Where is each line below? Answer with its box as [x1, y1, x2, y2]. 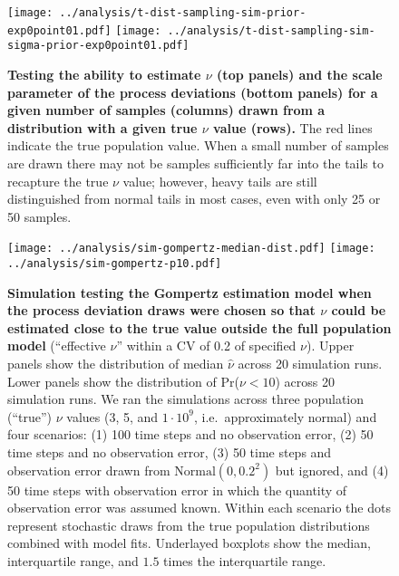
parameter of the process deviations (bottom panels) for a [7, 82, 378, 101]
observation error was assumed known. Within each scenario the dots [7, 498, 391, 517]
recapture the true [7, 171, 109, 190]
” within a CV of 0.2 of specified [116, 336, 297, 355]
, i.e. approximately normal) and [194, 407, 377, 426]
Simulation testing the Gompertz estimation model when [7, 283, 372, 302]
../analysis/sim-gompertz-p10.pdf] [7, 256, 222, 270]
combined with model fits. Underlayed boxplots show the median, [7, 533, 371, 552]
